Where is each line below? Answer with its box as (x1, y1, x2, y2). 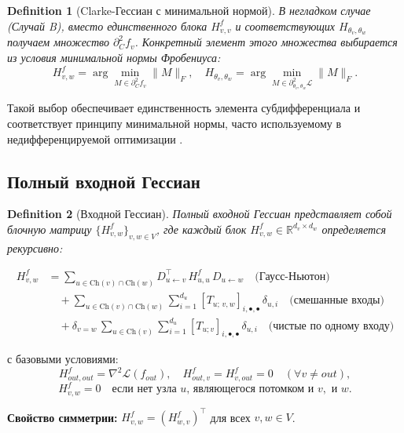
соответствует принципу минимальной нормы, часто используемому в (7, 115, 342, 131)
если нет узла (112, 384, 177, 395)
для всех (210, 409, 251, 425)
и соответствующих (235, 17, 336, 34)
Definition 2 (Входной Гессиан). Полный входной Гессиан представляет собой (7, 206, 392, 222)
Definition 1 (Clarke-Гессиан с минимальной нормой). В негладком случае (7, 2, 371, 18)
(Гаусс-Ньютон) (255, 271, 330, 282)
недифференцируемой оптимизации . (7, 130, 183, 147)
